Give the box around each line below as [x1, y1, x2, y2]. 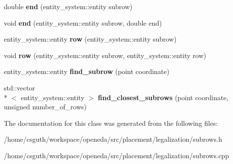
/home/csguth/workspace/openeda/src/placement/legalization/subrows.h [4, 134, 222, 144]
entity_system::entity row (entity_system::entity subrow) [4, 34, 177, 44]
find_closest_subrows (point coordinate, [98, 92, 229, 102]
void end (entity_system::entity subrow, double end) [4, 17, 162, 28]
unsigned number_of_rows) [4, 102, 87, 112]
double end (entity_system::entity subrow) [4, 1, 133, 11]
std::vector [4, 82, 35, 92]
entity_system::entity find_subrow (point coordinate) [4, 66, 169, 76]
